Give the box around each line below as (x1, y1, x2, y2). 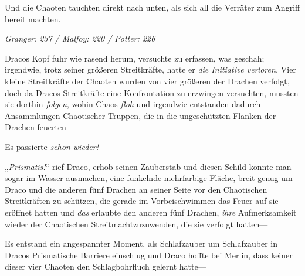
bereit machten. (5, 12, 61, 25)
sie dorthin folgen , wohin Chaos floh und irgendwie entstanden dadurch (5, 98, 261, 110)
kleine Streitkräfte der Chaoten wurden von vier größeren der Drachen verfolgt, (5, 74, 290, 87)
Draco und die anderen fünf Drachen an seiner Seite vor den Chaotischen (5, 183, 267, 195)
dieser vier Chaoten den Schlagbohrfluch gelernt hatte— (5, 260, 206, 272)
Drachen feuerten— (5, 121, 74, 133)
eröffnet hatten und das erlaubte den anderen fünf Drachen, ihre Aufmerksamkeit (5, 206, 297, 218)
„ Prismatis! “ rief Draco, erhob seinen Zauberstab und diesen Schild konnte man (5, 160, 292, 172)
